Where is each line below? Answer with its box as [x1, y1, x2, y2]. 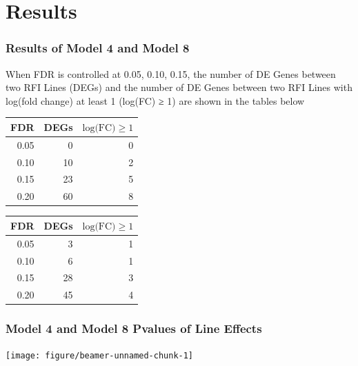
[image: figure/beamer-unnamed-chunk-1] [6, 350, 194, 360]
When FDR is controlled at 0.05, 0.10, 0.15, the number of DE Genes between [6, 66, 336, 81]
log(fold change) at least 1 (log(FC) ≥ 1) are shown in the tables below [6, 93, 305, 108]
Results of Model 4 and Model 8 [6, 39, 190, 57]
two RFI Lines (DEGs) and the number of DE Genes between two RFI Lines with [6, 80, 352, 94]
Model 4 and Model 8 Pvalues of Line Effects [6, 320, 262, 337]
